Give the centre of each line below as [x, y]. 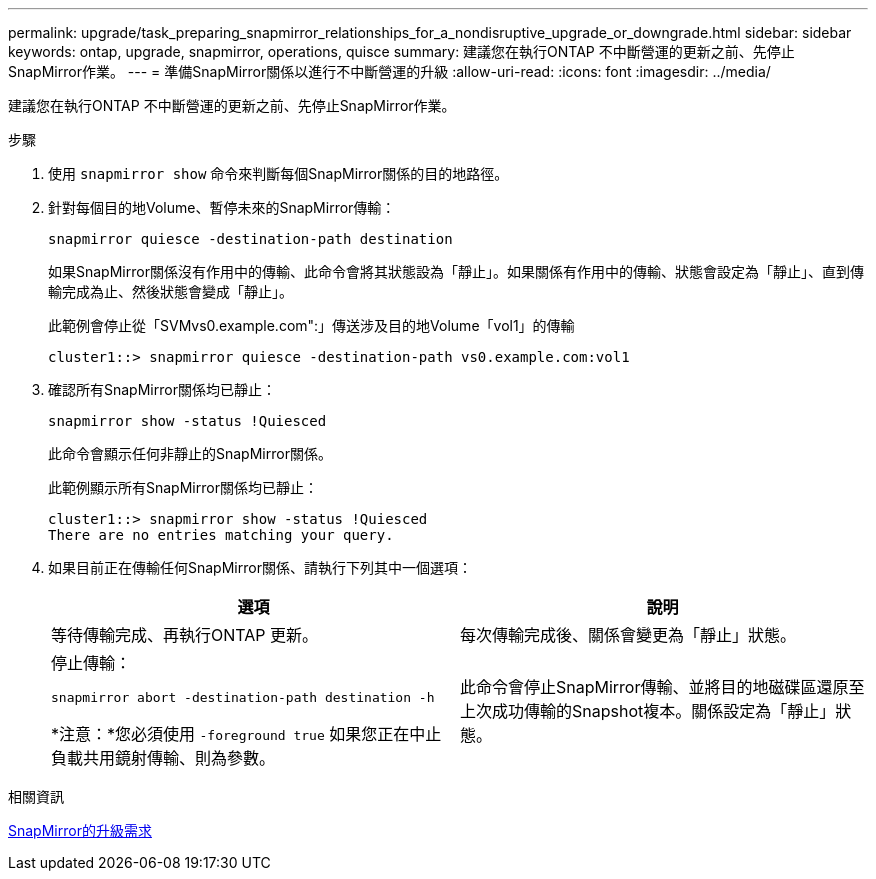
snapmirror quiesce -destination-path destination [250, 239]
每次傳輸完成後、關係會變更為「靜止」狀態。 [628, 635]
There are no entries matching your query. [221, 535]
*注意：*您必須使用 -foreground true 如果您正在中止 [246, 734]
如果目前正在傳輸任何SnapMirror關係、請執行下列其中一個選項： [260, 567]
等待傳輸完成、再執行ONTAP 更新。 [185, 635]
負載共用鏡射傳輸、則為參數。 [163, 758]
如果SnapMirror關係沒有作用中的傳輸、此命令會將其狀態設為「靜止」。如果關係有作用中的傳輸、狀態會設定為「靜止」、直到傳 [456, 271]
